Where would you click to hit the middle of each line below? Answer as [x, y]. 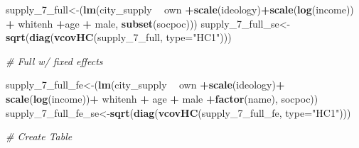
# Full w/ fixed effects [54, 61]
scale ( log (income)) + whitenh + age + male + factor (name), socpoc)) [162, 98]
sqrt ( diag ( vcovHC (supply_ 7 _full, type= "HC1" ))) [119, 37]
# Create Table [39, 136]
